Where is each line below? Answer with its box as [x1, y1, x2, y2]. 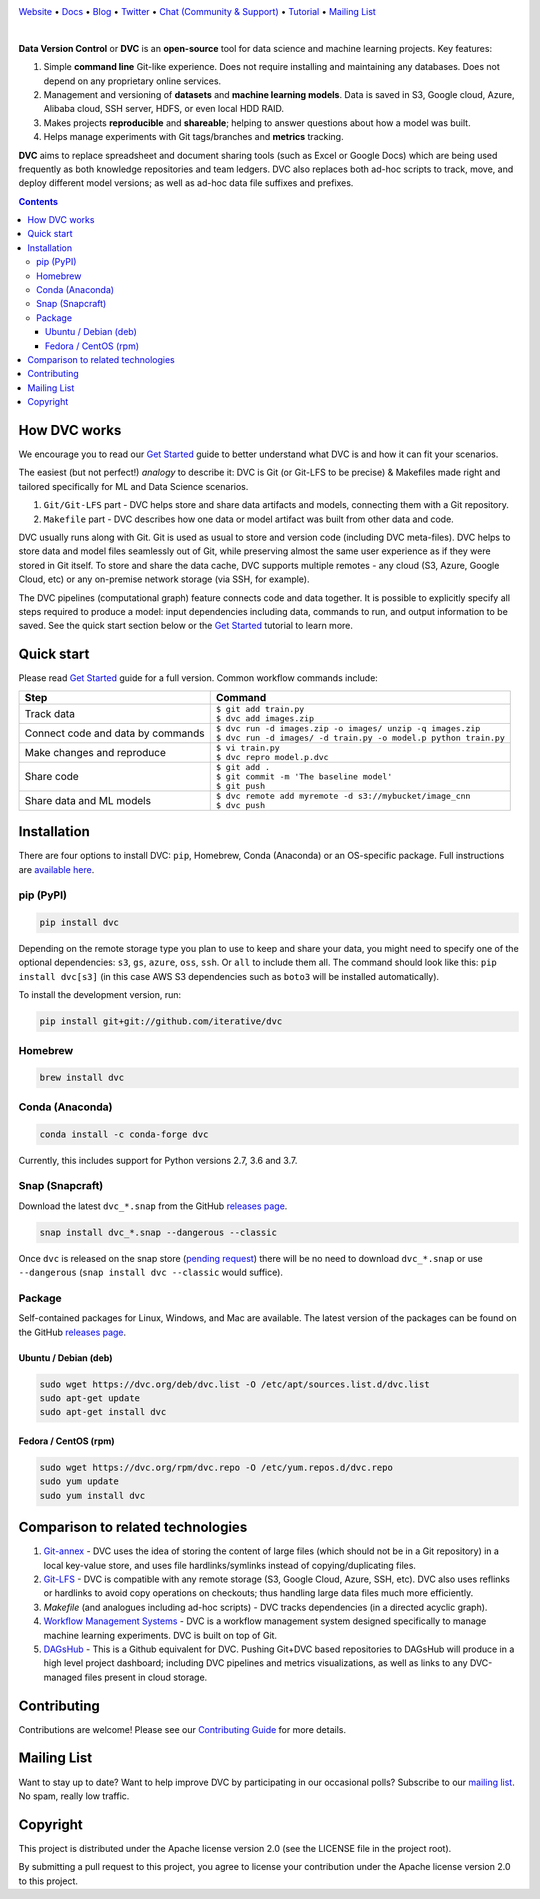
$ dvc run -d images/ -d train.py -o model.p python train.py [215, 732, 505, 743]
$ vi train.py [215, 742, 280, 753]
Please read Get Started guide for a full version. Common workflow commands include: [18, 672, 379, 684]
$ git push [215, 780, 265, 791]
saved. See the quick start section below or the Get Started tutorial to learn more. [18, 620, 354, 632]
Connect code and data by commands [24, 726, 205, 740]
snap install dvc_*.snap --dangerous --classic [39, 1226, 277, 1238]
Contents [18, 195, 59, 207]
